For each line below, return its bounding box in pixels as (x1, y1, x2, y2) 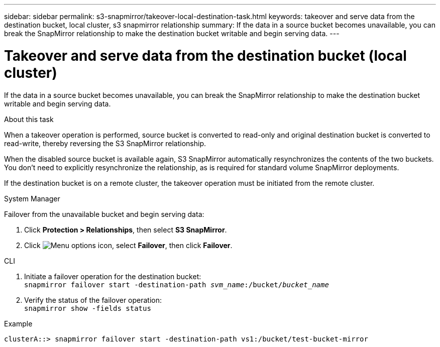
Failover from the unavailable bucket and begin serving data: (4, 209, 204, 218)
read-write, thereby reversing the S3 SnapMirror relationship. (4, 139, 206, 148)
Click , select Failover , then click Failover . (24, 241, 233, 250)
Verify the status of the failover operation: (24, 295, 162, 304)
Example (4, 319, 33, 328)
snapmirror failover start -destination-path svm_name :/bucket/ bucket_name (24, 280, 329, 289)
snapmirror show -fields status (24, 304, 151, 312)
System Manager (4, 194, 60, 203)
